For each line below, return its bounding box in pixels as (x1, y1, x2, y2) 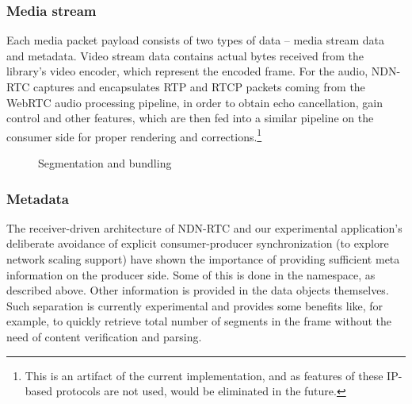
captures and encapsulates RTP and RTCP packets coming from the (33, 79, 365, 94)
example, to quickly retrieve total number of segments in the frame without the (6, 313, 392, 329)
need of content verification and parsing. (6, 329, 202, 344)
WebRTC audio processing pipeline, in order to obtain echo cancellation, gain (6, 94, 383, 110)
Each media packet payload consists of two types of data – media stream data (6, 32, 384, 48)
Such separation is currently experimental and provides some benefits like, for (6, 297, 383, 314)
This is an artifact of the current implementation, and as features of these (25, 367, 383, 383)
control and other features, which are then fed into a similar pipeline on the (6, 110, 374, 126)
